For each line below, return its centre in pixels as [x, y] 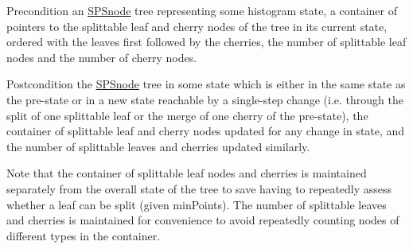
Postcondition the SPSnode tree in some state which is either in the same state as [206, 84]
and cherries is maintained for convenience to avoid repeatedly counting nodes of [203, 220]
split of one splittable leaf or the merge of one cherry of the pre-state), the [187, 115]
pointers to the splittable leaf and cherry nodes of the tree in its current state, [197, 26]
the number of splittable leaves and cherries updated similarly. [158, 146]
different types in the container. [84, 235]
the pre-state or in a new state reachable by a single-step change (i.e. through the [205, 99]
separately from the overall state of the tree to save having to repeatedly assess [199, 188]
